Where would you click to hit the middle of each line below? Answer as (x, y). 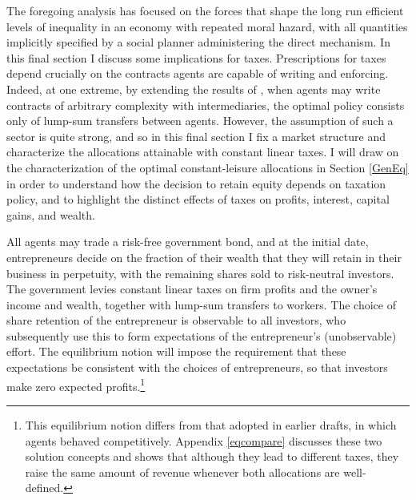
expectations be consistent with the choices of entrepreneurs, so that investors (197, 367)
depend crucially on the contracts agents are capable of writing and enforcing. (198, 73)
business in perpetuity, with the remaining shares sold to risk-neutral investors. (200, 273)
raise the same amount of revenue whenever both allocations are (182, 472)
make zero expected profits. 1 (76, 385)
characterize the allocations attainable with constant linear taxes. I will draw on (203, 152)
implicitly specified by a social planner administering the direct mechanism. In (198, 42)
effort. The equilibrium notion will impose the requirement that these (176, 351)
